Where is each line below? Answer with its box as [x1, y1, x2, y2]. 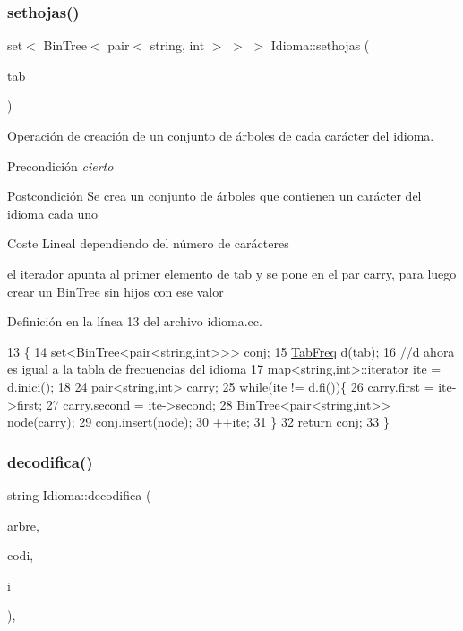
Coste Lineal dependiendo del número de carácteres [7, 234, 289, 253]
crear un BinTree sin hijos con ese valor [7, 281, 224, 300]
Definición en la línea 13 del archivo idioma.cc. [7, 312, 262, 331]
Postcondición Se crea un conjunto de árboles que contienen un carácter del [7, 186, 422, 205]
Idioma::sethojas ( [270, 36, 370, 55]
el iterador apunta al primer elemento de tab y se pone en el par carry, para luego [7, 264, 457, 282]
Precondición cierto [7, 156, 114, 175]
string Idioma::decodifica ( [7, 485, 151, 504]
